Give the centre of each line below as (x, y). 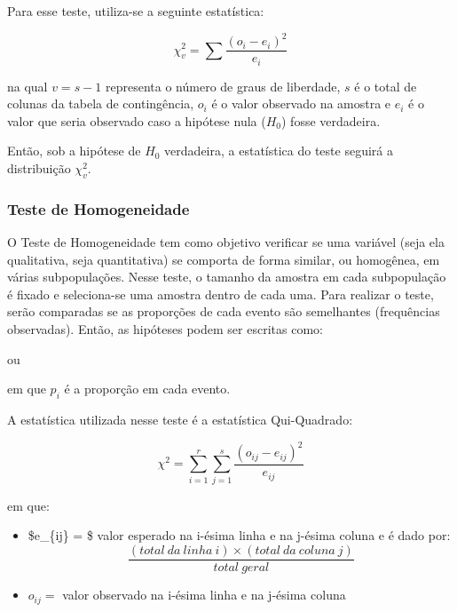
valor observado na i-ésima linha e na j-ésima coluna (204, 595)
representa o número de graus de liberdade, (223, 86)
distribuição (39, 167)
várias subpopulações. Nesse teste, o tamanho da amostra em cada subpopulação (227, 277)
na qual (28, 86)
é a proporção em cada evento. (147, 389)
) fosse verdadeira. (331, 120)
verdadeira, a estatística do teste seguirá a (279, 151)
